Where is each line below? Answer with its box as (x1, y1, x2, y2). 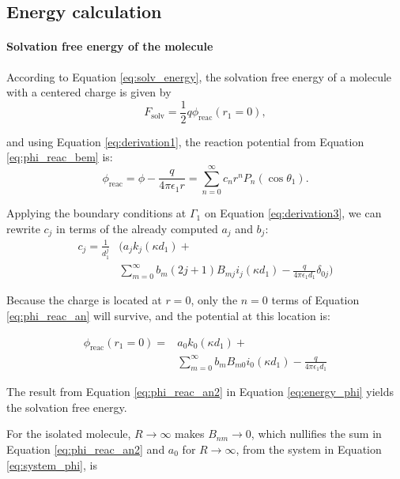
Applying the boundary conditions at (6, 205, 187, 221)
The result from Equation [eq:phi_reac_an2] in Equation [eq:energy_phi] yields (6, 383, 394, 400)
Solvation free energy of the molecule (6, 38, 213, 55)
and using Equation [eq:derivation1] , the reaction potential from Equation (6, 133, 364, 149)
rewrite (6, 220, 40, 236)
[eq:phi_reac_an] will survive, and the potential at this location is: (6, 307, 330, 323)
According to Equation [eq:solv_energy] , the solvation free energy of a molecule (6, 68, 392, 85)
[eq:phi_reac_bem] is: (6, 149, 113, 165)
